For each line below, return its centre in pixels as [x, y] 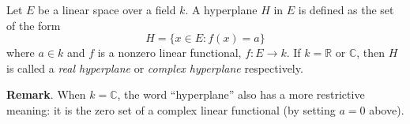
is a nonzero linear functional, [169, 53]
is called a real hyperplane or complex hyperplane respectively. [155, 68]
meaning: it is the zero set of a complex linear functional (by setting [171, 109]
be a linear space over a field [107, 9]
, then [371, 53]
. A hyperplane [221, 9]
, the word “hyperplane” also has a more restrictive [241, 94]
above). [387, 109]
